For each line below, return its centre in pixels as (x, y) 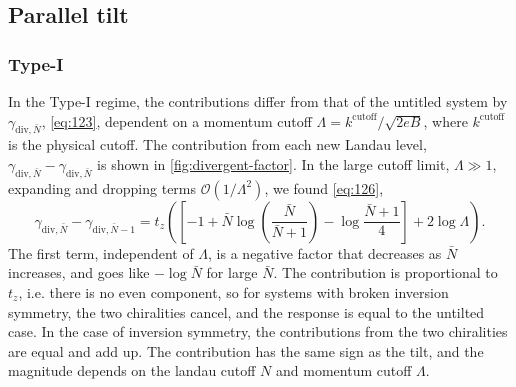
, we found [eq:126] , (324, 187)
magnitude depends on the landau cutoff (132, 370)
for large (232, 272)
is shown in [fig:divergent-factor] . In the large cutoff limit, (273, 163)
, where (445, 120)
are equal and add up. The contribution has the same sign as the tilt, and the (246, 350)
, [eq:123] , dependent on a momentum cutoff (176, 120)
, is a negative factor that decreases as (325, 252)
